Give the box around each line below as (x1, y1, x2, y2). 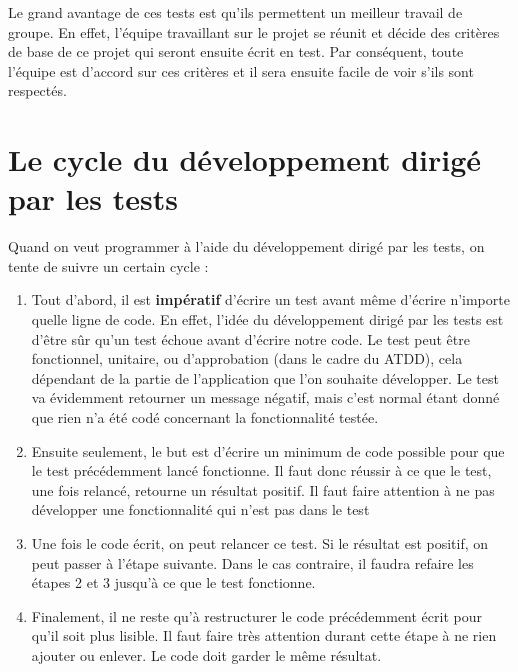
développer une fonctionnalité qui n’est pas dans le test (31, 499, 370, 520)
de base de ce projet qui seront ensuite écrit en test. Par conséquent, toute (8, 41, 464, 62)
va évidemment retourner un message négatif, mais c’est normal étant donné (31, 387, 500, 408)
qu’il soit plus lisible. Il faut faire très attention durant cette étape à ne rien (31, 625, 497, 646)
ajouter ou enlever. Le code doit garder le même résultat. (31, 644, 382, 665)
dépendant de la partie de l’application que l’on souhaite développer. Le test (31, 367, 499, 388)
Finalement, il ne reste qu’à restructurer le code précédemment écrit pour (31, 605, 482, 626)
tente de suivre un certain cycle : (8, 255, 209, 276)
